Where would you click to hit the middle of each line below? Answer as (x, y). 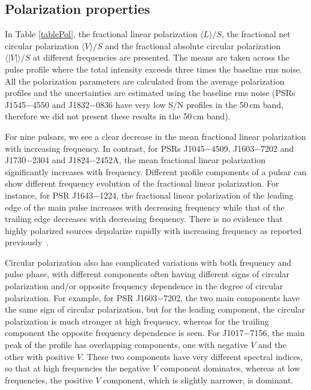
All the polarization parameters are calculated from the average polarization (145, 81)
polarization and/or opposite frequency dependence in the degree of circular (144, 286)
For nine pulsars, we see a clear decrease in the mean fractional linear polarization (155, 136)
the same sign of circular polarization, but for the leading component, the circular (155, 309)
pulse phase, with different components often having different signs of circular (147, 274)
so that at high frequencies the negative (78, 368)
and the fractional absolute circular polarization (193, 45)
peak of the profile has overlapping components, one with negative (126, 345)
